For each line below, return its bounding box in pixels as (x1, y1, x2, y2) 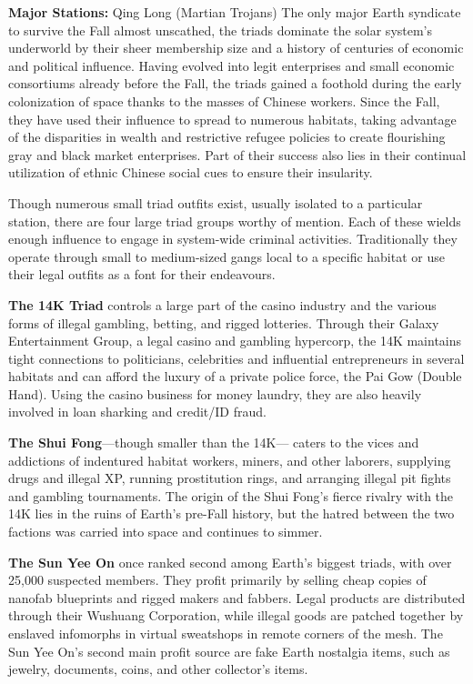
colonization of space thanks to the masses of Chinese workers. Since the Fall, (8, 91, 440, 110)
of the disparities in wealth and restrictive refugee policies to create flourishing (8, 127, 446, 146)
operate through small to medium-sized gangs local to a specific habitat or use (8, 246, 445, 266)
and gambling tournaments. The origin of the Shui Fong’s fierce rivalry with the (8, 486, 454, 505)
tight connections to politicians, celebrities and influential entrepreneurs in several (8, 348, 465, 367)
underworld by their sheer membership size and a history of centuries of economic (8, 38, 464, 57)
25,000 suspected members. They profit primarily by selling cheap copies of (8, 570, 427, 589)
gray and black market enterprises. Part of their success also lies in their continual (8, 145, 467, 164)
